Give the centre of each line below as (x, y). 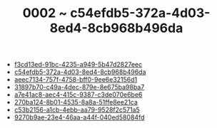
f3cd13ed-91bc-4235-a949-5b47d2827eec (78, 65)
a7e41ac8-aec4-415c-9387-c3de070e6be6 (78, 95)
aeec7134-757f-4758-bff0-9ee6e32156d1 (76, 80)
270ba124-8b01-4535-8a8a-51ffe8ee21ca (76, 102)
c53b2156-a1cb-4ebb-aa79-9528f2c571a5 (77, 110)
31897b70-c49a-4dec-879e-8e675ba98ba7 (79, 87)
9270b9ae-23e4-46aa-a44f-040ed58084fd (79, 117)
